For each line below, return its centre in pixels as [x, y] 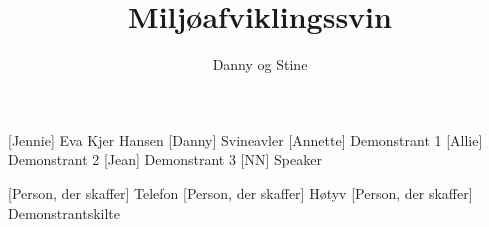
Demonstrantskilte [64, 212]
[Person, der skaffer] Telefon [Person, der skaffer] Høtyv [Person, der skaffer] [240, 192]
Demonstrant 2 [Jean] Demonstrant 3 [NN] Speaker [165, 159]
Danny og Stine [260, 64]
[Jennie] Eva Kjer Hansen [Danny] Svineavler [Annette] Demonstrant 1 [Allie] [245, 139]
